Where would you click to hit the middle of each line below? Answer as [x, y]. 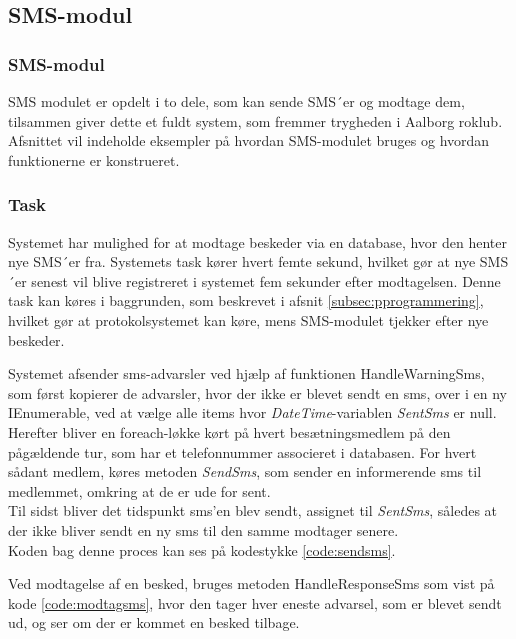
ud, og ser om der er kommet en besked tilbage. [154, 622]
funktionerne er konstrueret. [94, 159]
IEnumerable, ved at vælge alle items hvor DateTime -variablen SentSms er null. [252, 412]
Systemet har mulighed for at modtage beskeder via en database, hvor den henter [257, 241]
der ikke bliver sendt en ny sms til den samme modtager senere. [203, 529]
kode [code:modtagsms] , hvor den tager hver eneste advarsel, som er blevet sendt [255, 602]
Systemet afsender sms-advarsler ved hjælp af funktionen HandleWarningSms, [246, 373]
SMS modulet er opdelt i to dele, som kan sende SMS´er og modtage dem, [236, 101]
